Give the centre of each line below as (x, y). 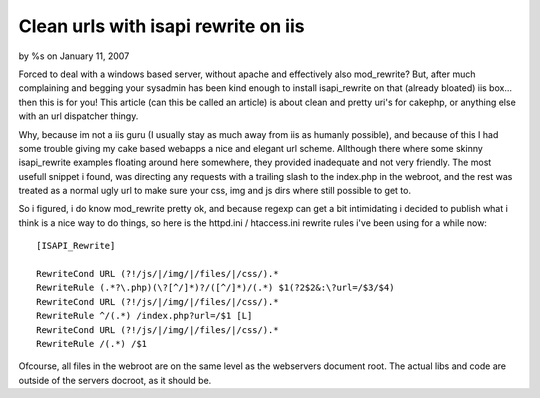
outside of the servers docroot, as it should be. (115, 380)
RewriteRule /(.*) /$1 (92, 343)
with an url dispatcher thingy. (78, 116)
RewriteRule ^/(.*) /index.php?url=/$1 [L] (144, 316)
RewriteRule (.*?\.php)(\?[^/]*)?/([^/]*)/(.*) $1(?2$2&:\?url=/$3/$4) (215, 288)
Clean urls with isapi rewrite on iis (161, 26)
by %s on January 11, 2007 (74, 56)
